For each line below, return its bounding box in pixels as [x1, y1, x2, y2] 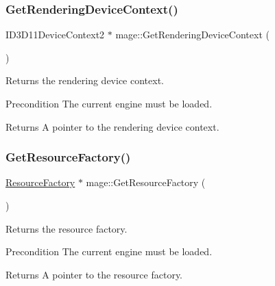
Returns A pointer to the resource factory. [5, 267, 183, 281]
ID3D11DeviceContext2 [5, 27, 105, 42]
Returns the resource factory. [5, 221, 128, 235]
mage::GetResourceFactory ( [86, 175, 206, 190]
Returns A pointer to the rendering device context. [5, 119, 219, 133]
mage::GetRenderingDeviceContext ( [115, 27, 270, 42]
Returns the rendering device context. [5, 73, 164, 88]
